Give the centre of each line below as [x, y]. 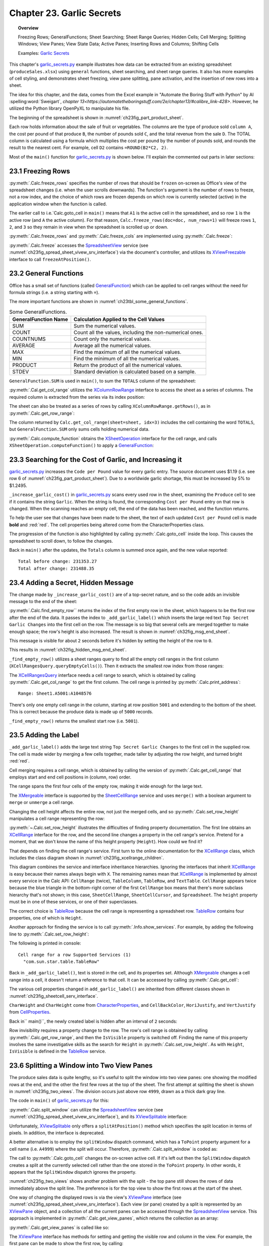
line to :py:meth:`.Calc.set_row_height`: [49, 934]
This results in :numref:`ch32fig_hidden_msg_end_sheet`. [68, 650]
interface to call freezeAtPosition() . [50, 259]
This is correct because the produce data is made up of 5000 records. [81, 712]
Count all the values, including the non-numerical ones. [138, 332]
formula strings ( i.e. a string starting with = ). [54, 292]
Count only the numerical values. [112, 339]
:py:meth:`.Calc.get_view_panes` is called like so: [59, 1227]
